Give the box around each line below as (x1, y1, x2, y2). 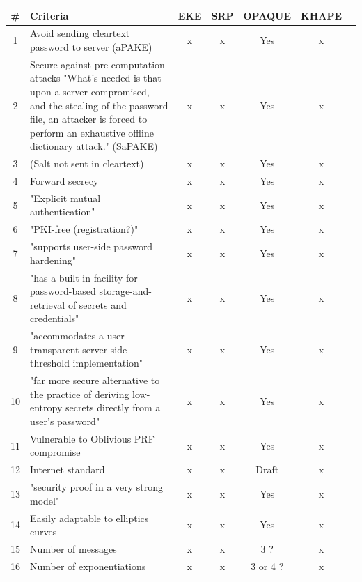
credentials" (30, 311, 79, 326)
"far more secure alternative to (30, 373, 160, 388)
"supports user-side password (30, 239, 153, 254)
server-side (82, 342, 127, 356)
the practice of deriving (30, 386, 129, 401)
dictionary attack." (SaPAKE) (30, 139, 158, 153)
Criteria (30, 8, 69, 22)
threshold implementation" (30, 355, 143, 370)
